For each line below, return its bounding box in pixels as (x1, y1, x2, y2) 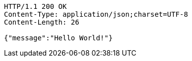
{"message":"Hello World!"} (4, 34, 113, 42)
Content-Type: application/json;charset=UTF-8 (4, 10, 188, 18)
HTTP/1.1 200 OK (4, 2, 67, 10)
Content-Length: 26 (4, 18, 79, 26)
